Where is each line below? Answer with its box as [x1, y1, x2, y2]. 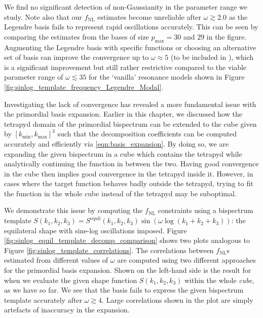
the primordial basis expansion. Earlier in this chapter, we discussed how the [4, 109, 242, 119]
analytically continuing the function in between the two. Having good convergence [4, 158, 259, 169]
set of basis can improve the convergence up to [4, 52, 149, 62]
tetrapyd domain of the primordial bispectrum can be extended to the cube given [4, 118, 257, 129]
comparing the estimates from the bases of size [4, 31, 149, 42]
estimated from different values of [4, 255, 108, 265]
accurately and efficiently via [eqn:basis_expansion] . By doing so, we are [4, 138, 229, 149]
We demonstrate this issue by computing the [4, 205, 143, 216]
